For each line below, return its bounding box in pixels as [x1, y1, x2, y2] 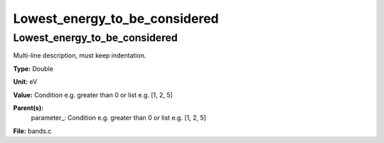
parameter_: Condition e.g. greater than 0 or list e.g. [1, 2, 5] [31, 114, 206, 122]
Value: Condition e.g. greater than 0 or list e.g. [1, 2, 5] [13, 90, 174, 99]
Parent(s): [13, 103, 44, 112]
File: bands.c [13, 127, 52, 135]
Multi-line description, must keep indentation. [13, 51, 146, 60]
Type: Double [13, 64, 53, 73]
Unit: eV [13, 78, 38, 86]
